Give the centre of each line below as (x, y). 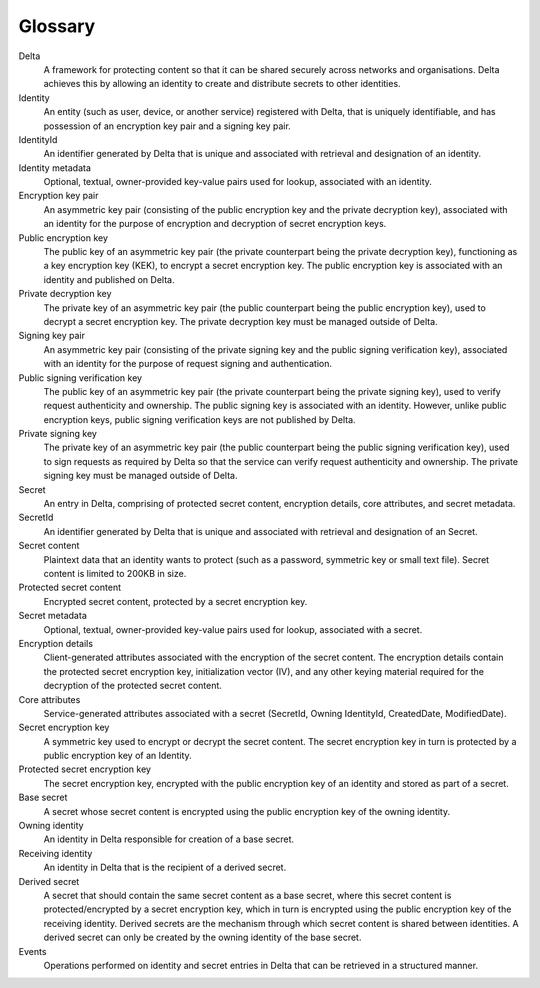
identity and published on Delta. (109, 279)
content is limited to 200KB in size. (115, 573)
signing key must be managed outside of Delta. (141, 476)
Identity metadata (55, 167)
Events (32, 951)
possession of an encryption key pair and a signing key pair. (167, 126)
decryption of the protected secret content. (132, 686)
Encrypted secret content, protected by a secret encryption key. (175, 601)
